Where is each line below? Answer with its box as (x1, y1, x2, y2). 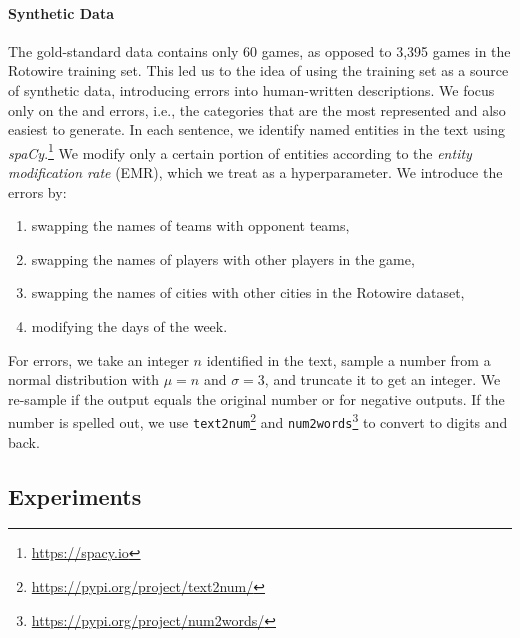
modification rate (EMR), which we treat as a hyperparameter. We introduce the (8, 162, 503, 183)
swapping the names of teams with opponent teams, (31, 215, 350, 236)
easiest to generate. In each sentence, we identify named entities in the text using (8, 119, 505, 140)
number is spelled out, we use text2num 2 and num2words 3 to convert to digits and (8, 409, 508, 433)
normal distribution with (8, 369, 160, 390)
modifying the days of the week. (31, 315, 228, 336)
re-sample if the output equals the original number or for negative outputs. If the (8, 388, 505, 409)
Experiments (8, 480, 142, 511)
